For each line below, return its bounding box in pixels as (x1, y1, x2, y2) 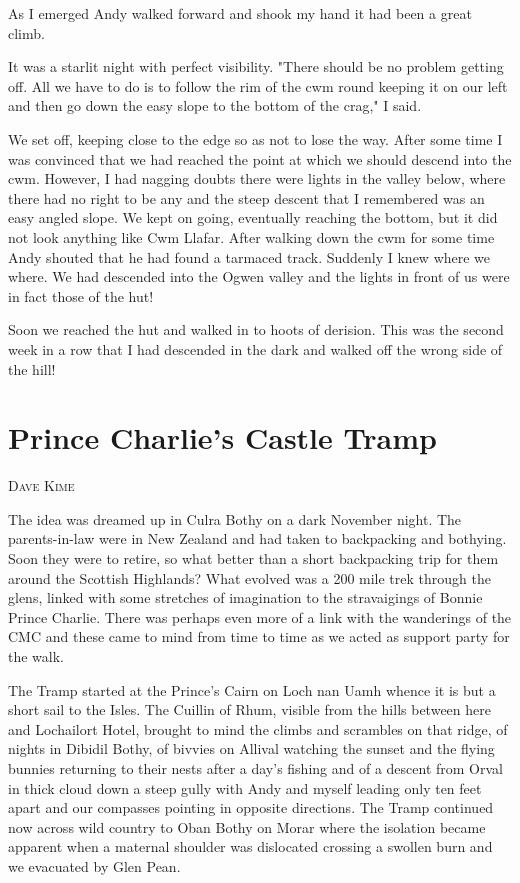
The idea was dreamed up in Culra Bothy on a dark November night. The (8, 508, 462, 529)
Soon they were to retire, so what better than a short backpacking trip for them (8, 548, 499, 568)
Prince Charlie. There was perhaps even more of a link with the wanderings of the (8, 606, 512, 627)
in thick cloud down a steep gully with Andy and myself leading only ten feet (8, 777, 482, 798)
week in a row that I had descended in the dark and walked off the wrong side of (8, 338, 503, 359)
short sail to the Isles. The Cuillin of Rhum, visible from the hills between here (8, 699, 491, 720)
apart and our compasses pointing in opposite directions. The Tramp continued (8, 797, 494, 818)
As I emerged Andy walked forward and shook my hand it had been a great (8, 3, 472, 23)
